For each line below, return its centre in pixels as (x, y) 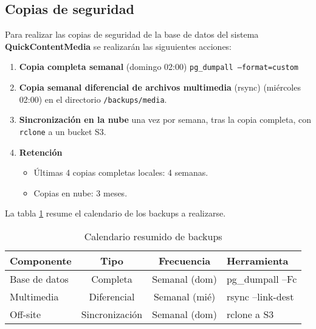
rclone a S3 (250, 314)
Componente (41, 260)
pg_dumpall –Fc (262, 279)
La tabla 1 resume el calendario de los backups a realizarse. (115, 213)
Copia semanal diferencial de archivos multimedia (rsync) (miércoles (160, 87)
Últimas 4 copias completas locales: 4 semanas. (121, 172)
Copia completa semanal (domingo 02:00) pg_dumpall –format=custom (159, 67)
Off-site (26, 314)
